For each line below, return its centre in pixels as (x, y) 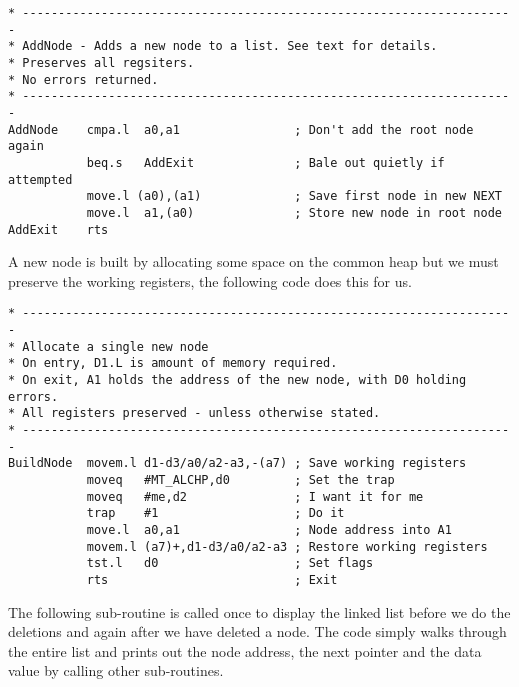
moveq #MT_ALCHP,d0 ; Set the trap (240, 479)
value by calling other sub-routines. (116, 670)
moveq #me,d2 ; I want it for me (255, 496)
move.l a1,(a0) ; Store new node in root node (294, 212)
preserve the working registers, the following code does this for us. (210, 280)
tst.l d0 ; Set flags (230, 563)
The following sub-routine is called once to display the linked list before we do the (259, 611)
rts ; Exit (212, 579)
